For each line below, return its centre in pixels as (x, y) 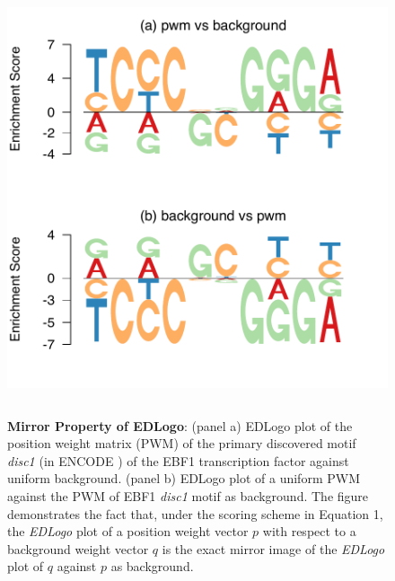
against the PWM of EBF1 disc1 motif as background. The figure (188, 495)
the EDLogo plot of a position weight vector (128, 531)
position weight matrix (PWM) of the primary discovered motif (182, 443)
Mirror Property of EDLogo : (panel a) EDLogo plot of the (180, 425)
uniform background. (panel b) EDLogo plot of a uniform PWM (184, 478)
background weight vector (78, 548)
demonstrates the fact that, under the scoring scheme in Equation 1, (195, 513)
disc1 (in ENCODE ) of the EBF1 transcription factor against (178, 460)
